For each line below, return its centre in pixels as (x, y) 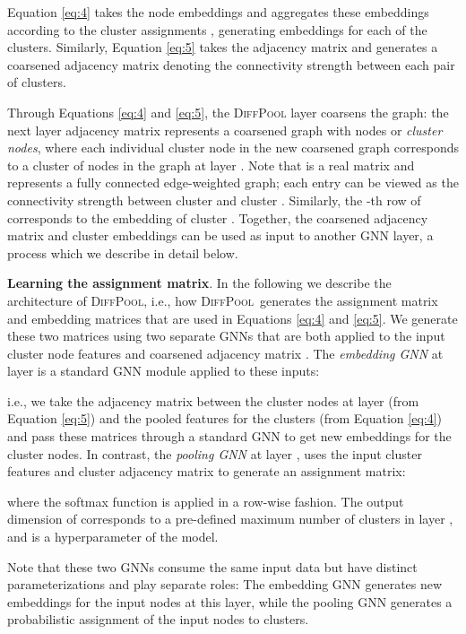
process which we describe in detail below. (123, 252)
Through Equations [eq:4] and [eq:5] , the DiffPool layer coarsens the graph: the (228, 112)
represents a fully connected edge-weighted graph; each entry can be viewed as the (233, 182)
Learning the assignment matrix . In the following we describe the (199, 283)
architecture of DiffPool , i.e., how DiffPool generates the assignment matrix (223, 300)
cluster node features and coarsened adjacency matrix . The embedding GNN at (225, 353)
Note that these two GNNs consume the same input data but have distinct (212, 566)
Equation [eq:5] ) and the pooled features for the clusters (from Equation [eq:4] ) (225, 418)
